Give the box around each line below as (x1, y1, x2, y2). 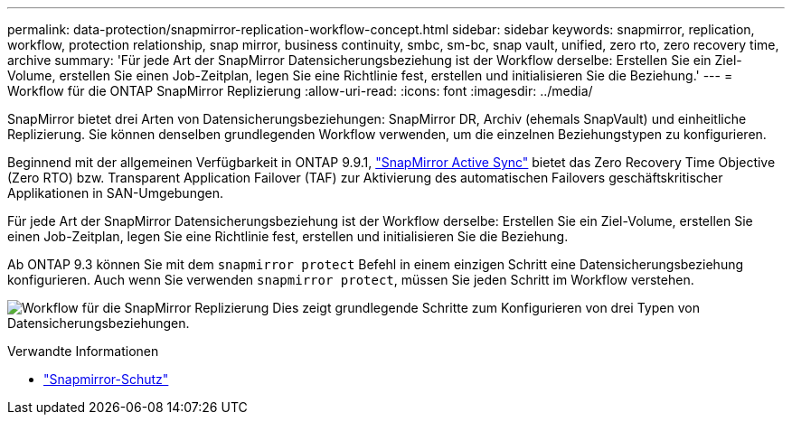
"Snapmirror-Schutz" (43, 371, 169, 387)
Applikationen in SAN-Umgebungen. (7, 185, 223, 201)
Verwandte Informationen (7, 343, 159, 359)
